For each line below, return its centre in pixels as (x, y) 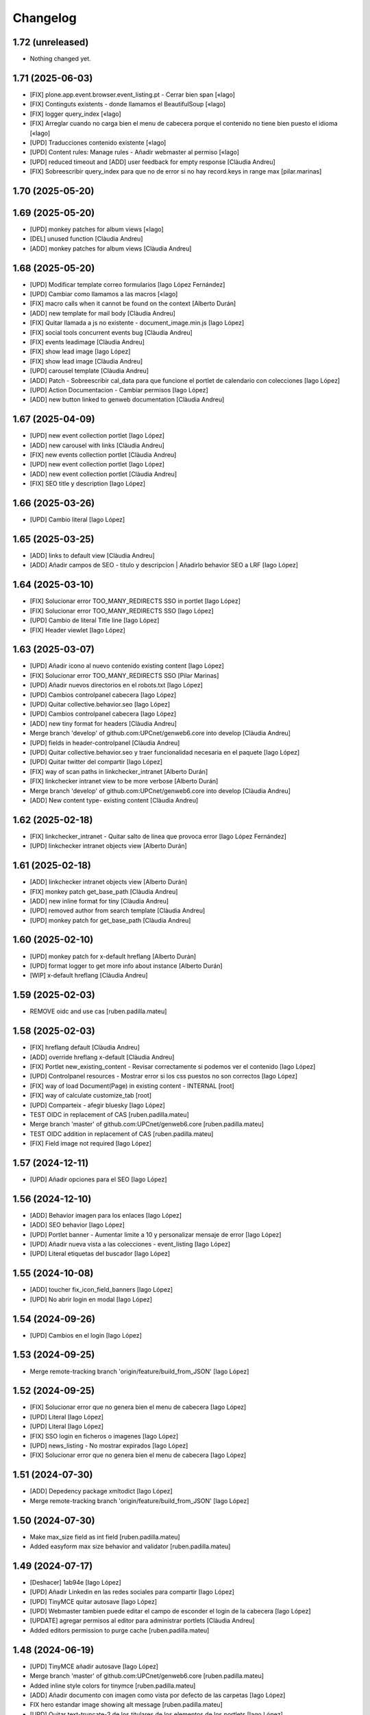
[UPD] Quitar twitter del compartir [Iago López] (96, 762)
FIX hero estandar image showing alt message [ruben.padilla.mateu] (126, 1705)
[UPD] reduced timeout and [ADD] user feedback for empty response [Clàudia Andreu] (152, 162)
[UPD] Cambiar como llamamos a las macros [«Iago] (104, 294)
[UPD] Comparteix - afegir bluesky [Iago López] (98, 1105)
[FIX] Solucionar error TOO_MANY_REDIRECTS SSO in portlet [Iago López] (135, 601)
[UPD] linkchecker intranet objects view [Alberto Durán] (109, 846)
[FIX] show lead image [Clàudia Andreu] (86, 361)
